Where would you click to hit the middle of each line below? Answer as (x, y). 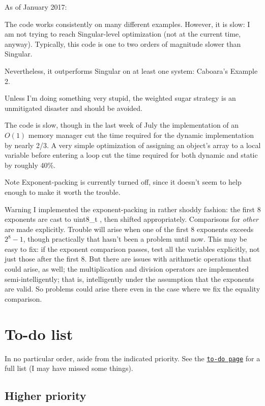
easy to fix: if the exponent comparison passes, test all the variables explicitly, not (132, 249)
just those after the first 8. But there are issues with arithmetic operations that (128, 259)
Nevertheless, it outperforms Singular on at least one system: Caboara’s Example (131, 70)
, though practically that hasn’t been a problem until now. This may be (135, 239)
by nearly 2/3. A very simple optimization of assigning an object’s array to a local (133, 145)
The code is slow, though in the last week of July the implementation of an (122, 125)
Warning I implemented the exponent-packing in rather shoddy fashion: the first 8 (133, 209)
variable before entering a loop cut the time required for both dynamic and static (131, 155)
